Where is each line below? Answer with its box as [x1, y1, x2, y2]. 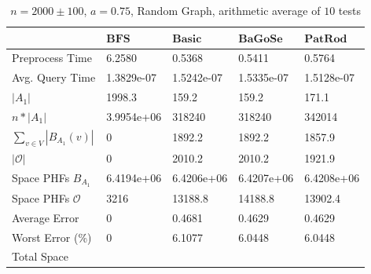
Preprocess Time [12, 49, 92, 66]
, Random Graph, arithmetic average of [130, 2, 321, 18]
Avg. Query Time [12, 69, 96, 86]
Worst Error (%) [12, 228, 92, 245]
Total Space [12, 248, 68, 265]
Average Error [12, 209, 79, 225]
